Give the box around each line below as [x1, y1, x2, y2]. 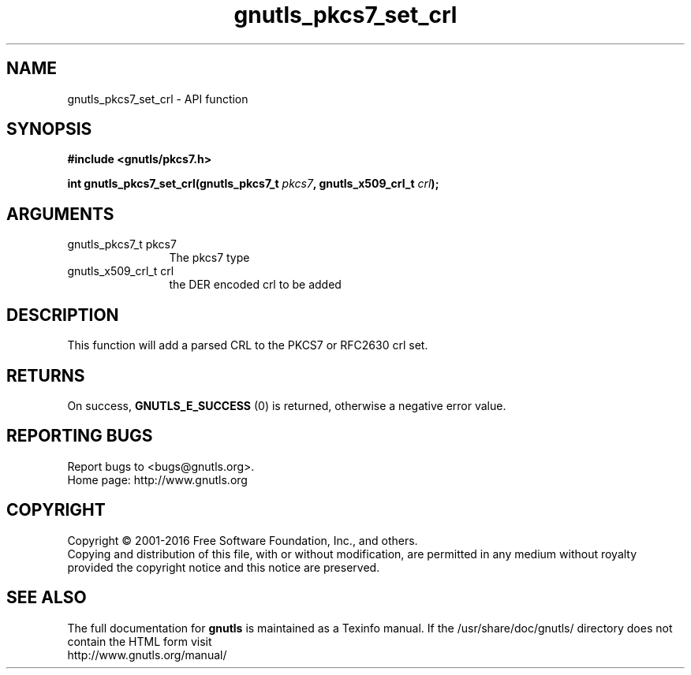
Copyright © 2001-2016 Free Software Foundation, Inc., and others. [67, 533, 418, 547]
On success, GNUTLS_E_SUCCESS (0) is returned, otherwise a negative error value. [67, 398, 506, 412]
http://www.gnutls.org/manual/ [67, 647, 227, 662]
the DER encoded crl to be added [169, 278, 342, 292]
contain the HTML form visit [67, 634, 212, 648]
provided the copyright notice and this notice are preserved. [67, 560, 380, 574]
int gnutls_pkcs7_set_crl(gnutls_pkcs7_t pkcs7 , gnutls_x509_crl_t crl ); [67, 177, 439, 191]
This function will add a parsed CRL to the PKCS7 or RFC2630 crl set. [67, 338, 428, 352]
